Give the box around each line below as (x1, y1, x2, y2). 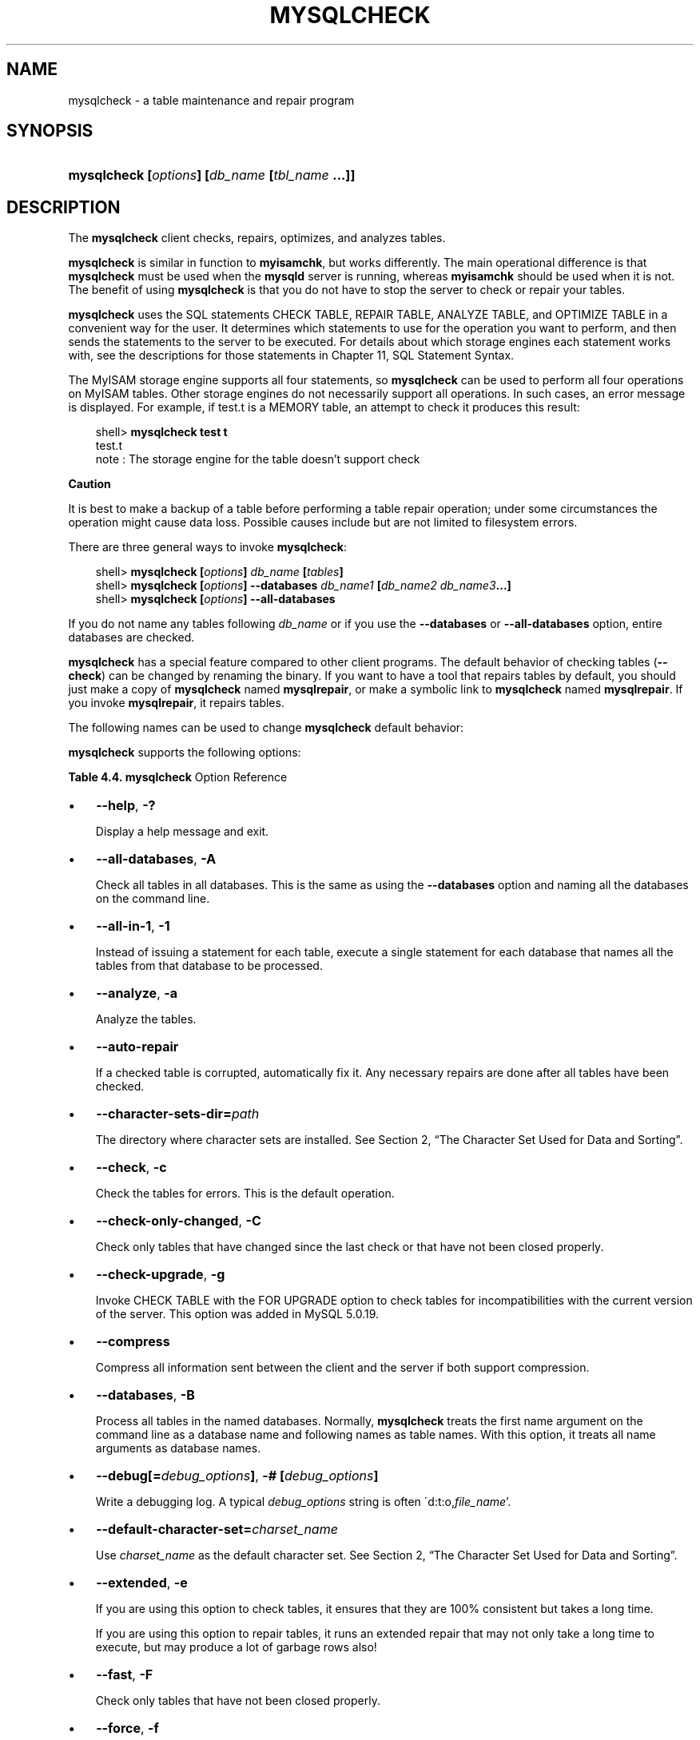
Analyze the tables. (95, 1012, 197, 1027)
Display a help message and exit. (95, 824, 269, 839)
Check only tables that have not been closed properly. (95, 1694, 380, 1708)
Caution (68, 477, 111, 491)
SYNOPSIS (6, 121, 93, 141)
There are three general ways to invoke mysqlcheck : (68, 540, 347, 554)
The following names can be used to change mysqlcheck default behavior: (68, 721, 464, 735)
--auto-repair (96, 1039, 179, 1055)
